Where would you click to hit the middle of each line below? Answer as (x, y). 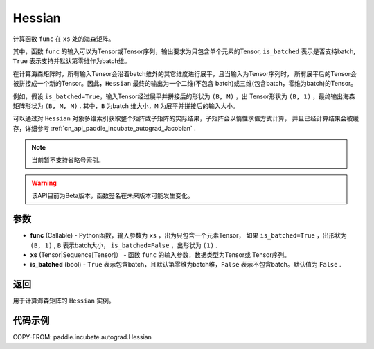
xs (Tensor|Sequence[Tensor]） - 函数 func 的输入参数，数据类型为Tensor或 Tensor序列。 (160, 254)
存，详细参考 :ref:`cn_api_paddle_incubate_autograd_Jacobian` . (105, 128)
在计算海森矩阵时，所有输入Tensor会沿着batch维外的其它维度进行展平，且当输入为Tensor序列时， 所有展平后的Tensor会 (185, 73)
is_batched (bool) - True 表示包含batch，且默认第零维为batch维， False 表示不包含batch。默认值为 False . (186, 265)
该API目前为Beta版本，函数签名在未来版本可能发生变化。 (113, 196)
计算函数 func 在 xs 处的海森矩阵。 (64, 39)
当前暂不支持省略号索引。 (68, 160)
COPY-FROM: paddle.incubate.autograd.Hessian (82, 337)
